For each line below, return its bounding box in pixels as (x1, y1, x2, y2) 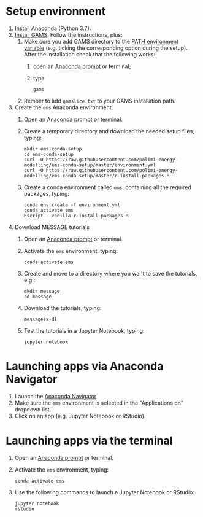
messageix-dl (23, 316, 58, 322)
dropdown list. (14, 405, 52, 413)
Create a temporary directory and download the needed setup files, (23, 127, 194, 134)
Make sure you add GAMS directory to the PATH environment (23, 37, 179, 45)
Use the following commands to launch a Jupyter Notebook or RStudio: (14, 488, 194, 496)
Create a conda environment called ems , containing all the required (23, 183, 191, 191)
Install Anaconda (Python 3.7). (14, 25, 91, 32)
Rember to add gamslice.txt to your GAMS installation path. (23, 97, 176, 104)
